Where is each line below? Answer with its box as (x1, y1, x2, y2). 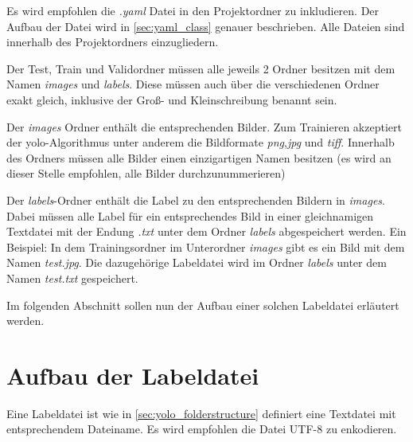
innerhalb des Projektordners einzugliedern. (6, 33, 219, 50)
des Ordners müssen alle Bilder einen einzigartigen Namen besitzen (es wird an (6, 149, 392, 166)
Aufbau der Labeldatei (6, 358, 259, 391)
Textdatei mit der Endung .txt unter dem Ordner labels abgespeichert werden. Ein (6, 223, 407, 240)
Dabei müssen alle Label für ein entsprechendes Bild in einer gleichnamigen (6, 207, 374, 224)
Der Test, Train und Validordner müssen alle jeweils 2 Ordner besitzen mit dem (6, 60, 395, 76)
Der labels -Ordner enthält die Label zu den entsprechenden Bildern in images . (6, 191, 385, 208)
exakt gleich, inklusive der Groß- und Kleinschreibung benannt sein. (6, 91, 337, 108)
